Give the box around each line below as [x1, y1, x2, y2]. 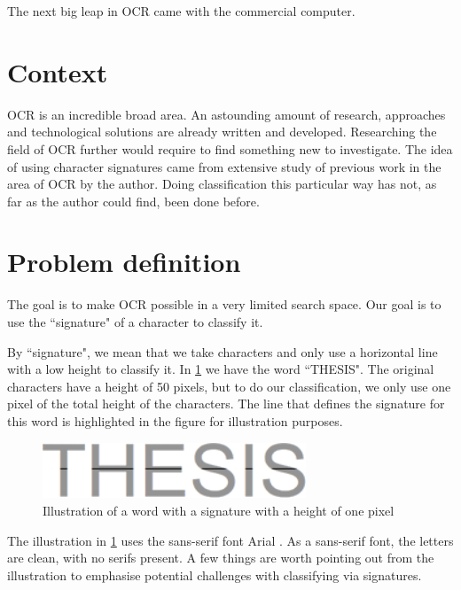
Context [7, 53, 108, 89]
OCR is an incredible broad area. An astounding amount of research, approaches [7, 105, 446, 123]
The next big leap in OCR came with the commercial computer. [7, 2, 356, 19]
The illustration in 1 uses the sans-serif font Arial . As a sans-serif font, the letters [7, 531, 454, 549]
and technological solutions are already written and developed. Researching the [7, 122, 437, 141]
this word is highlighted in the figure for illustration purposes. [7, 411, 343, 430]
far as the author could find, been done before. [7, 191, 260, 210]
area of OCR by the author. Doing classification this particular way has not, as [7, 175, 437, 193]
